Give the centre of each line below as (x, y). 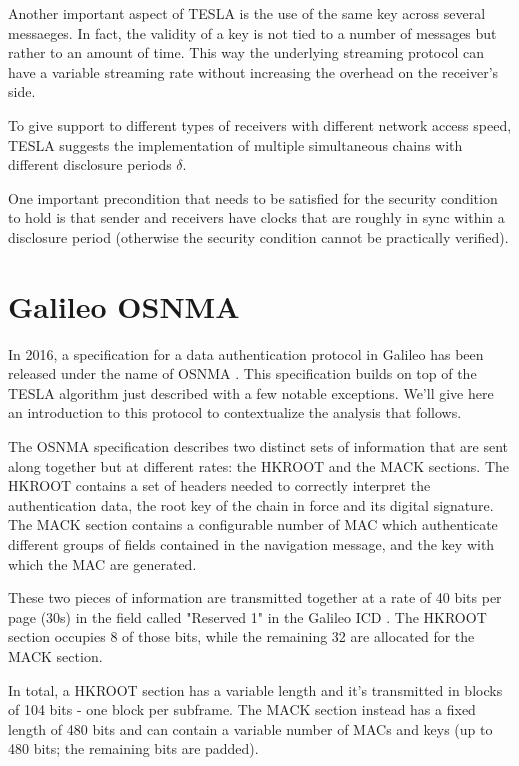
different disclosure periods (90, 164)
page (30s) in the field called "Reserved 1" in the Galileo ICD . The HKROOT (247, 616)
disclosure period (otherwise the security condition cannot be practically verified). (258, 236)
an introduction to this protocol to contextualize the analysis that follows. (235, 412)
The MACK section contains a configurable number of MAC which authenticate (253, 524)
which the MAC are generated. (102, 563)
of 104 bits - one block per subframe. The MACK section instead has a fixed (242, 709)
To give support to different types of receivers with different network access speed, (260, 124)
